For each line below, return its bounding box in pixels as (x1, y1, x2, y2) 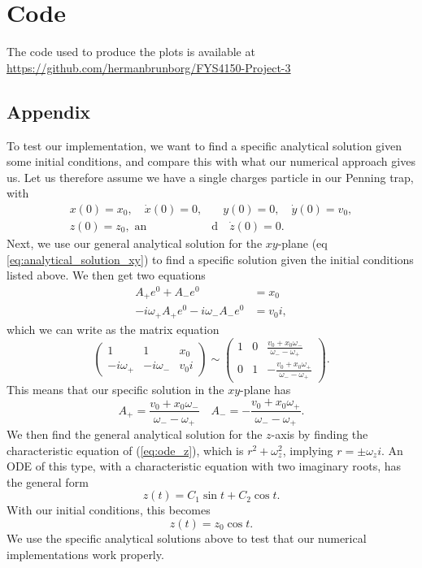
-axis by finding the (271, 426, 368, 443)
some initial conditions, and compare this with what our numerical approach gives (7, 153, 415, 170)
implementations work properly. (7, 545, 164, 562)
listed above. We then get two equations (7, 267, 206, 284)
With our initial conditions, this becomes (7, 501, 211, 518)
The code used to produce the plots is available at (7, 43, 255, 60)
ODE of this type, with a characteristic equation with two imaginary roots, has (7, 457, 402, 475)
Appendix (7, 98, 91, 124)
